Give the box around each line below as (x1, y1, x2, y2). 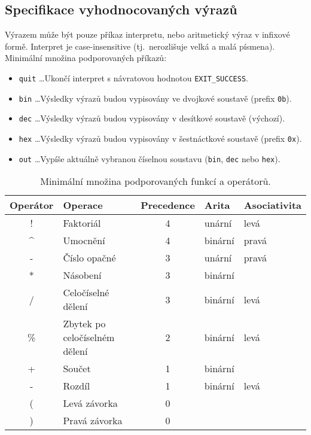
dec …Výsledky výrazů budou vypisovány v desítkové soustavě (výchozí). (19, 112, 285, 124)
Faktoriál (63, 216, 101, 230)
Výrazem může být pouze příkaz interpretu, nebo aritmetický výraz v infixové (5, 28, 290, 41)
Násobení (63, 268, 102, 282)
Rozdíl (63, 379, 90, 393)
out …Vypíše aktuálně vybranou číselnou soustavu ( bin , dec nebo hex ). (19, 152, 280, 165)
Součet (63, 361, 91, 376)
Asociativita (243, 198, 301, 212)
